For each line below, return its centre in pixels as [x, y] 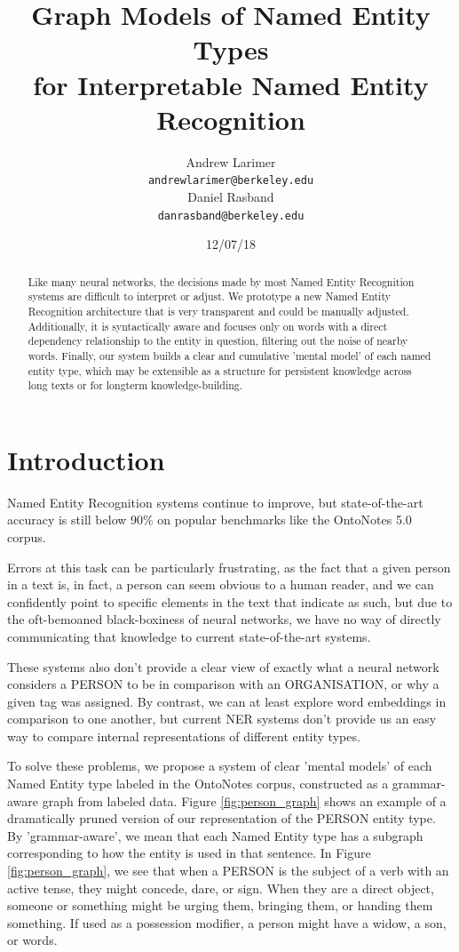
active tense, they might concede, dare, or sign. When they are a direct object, [221, 888]
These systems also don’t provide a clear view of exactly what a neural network [223, 666]
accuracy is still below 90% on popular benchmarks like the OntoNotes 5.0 [210, 520]
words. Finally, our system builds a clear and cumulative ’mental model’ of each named [229, 355]
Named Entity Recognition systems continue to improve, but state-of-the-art [215, 502]
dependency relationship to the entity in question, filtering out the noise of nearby [218, 341]
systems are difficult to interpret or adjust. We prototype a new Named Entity [209, 296]
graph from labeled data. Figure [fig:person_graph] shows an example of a [244, 800]
